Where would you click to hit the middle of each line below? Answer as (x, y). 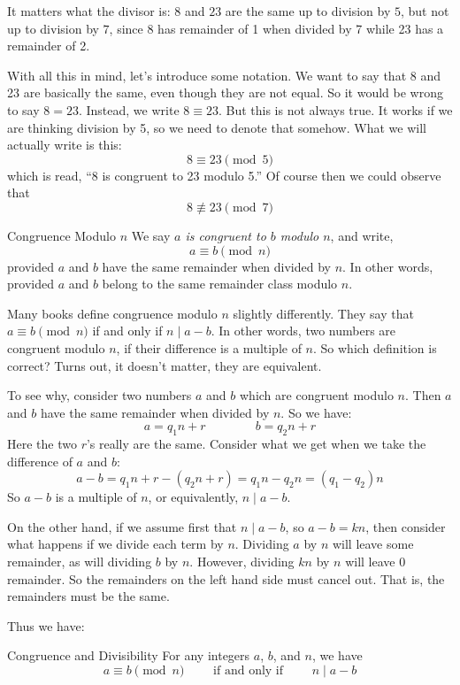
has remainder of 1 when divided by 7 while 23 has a (301, 28)
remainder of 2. (49, 46)
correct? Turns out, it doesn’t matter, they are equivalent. (165, 365)
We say (151, 235)
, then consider (406, 526)
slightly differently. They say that (323, 313)
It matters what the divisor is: (89, 11)
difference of (40, 461)
